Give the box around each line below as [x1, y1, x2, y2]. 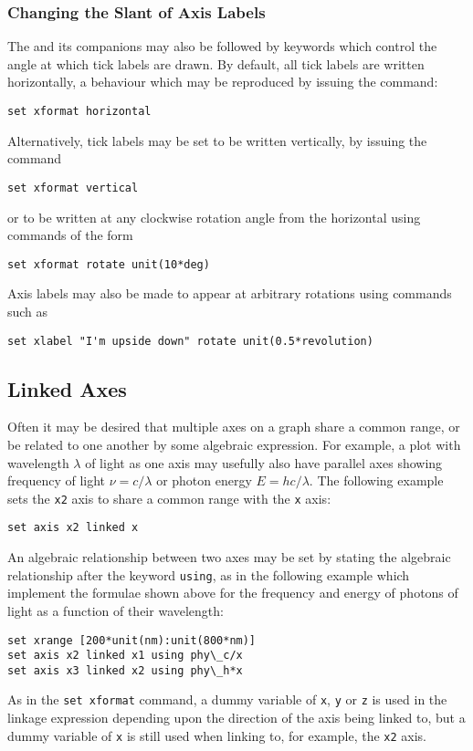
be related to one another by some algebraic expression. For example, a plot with [7, 434, 461, 454]
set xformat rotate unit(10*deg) [7, 257, 210, 271]
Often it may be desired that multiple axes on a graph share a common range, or [7, 417, 460, 436]
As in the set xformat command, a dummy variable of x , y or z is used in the [7, 690, 447, 709]
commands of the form [7, 225, 133, 245]
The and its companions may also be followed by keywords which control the [7, 37, 437, 56]
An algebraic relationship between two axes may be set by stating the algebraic [7, 548, 451, 567]
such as [7, 301, 48, 320]
